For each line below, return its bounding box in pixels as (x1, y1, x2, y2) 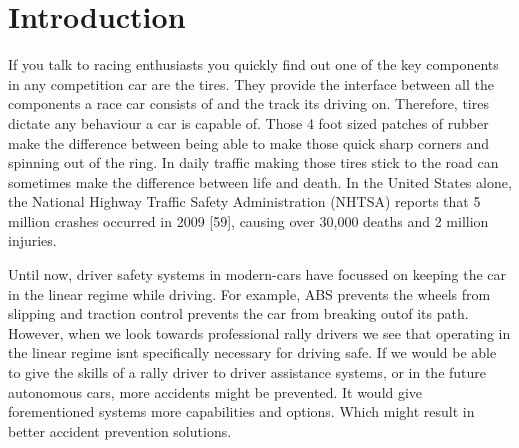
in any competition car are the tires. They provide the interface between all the (8, 73, 494, 94)
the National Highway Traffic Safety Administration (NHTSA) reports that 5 (8, 191, 481, 212)
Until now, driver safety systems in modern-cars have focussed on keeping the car (8, 264, 507, 285)
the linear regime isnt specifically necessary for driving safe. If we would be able (8, 342, 497, 363)
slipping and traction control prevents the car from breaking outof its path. (8, 303, 469, 324)
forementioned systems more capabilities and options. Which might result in (8, 401, 475, 422)
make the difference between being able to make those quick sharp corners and (8, 132, 489, 153)
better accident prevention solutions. (8, 420, 232, 441)
